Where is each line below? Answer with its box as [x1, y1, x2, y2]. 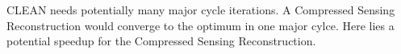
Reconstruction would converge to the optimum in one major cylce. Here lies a [6, 17, 395, 33]
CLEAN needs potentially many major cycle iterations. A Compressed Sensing [6, 2, 395, 17]
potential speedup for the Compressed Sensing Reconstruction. [6, 33, 316, 49]
